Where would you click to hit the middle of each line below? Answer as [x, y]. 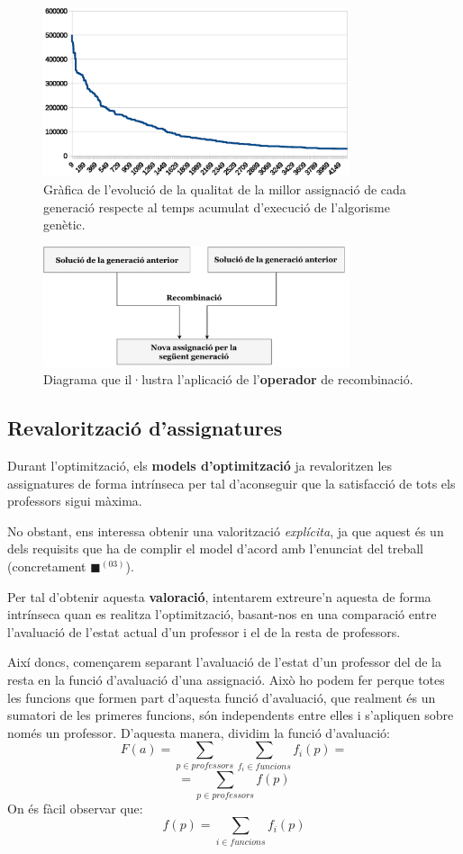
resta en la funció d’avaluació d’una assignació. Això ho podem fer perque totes [226, 679]
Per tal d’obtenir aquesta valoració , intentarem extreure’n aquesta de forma [219, 596]
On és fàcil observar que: [75, 808]
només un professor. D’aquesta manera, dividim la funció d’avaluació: [199, 732]
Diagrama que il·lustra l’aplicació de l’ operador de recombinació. [228, 379]
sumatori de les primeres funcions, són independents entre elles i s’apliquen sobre [231, 715]
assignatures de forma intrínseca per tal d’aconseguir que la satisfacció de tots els [231, 483]
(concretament [47, 566]
